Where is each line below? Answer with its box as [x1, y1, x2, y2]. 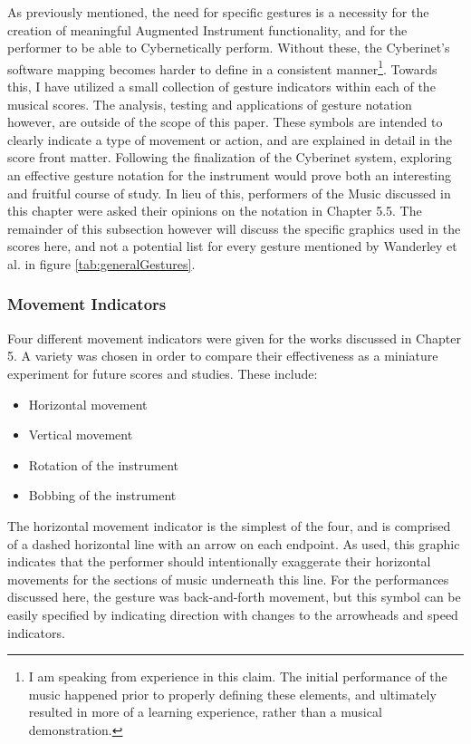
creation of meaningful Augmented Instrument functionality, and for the [7, 20, 408, 39]
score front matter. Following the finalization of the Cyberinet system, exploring [7, 148, 452, 167]
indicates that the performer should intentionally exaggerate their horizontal [7, 552, 431, 571]
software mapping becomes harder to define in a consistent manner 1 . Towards [7, 56, 437, 78]
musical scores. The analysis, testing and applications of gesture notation [7, 94, 412, 113]
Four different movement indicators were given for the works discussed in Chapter [7, 328, 461, 347]
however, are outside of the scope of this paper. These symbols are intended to [7, 112, 443, 131]
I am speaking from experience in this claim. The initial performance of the [28, 667, 447, 686]
